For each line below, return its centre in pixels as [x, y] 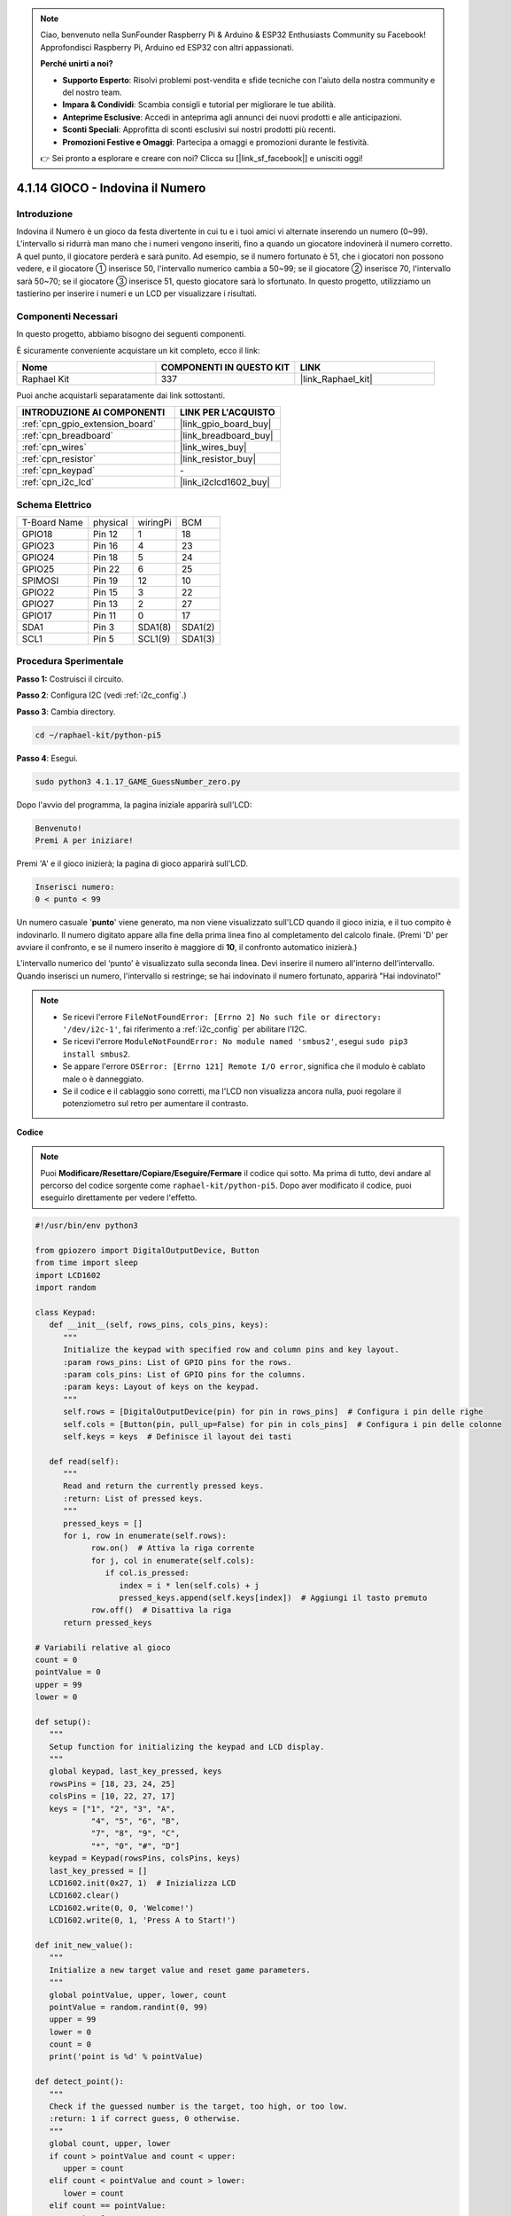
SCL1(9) [154, 639]
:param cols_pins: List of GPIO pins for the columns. [185, 1374]
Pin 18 [106, 558]
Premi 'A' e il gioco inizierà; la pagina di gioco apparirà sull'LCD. [132, 863]
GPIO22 [38, 592]
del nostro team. [92, 92]
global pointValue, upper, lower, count [138, 1995]
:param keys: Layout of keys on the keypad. [162, 1387]
